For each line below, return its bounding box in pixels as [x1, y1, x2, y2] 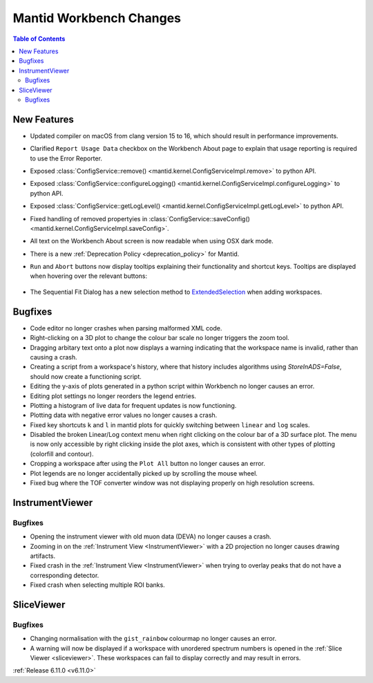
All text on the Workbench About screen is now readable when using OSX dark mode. [30, 237, 274, 245]
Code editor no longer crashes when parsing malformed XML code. [30, 324, 222, 332]
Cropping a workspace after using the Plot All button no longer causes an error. [30, 460, 266, 468]
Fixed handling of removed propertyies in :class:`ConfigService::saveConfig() [30, 214, 250, 223]
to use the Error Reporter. [30, 154, 103, 162]
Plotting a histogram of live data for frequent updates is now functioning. [30, 401, 237, 409]
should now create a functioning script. [30, 372, 142, 380]
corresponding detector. [30, 571, 99, 579]
